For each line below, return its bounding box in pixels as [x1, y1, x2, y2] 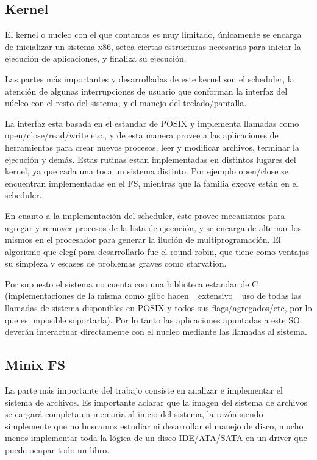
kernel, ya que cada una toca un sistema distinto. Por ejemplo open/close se [5, 165, 288, 178]
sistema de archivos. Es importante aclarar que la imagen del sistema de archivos [5, 395, 307, 408]
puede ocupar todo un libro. [5, 444, 110, 456]
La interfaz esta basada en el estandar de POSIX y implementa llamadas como [5, 117, 299, 129]
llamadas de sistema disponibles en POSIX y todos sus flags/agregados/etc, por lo [5, 301, 312, 314]
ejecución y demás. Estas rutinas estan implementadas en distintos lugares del [5, 153, 296, 165]
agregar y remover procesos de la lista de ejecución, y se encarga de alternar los [5, 221, 302, 234]
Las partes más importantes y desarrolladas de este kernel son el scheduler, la [5, 72, 294, 85]
